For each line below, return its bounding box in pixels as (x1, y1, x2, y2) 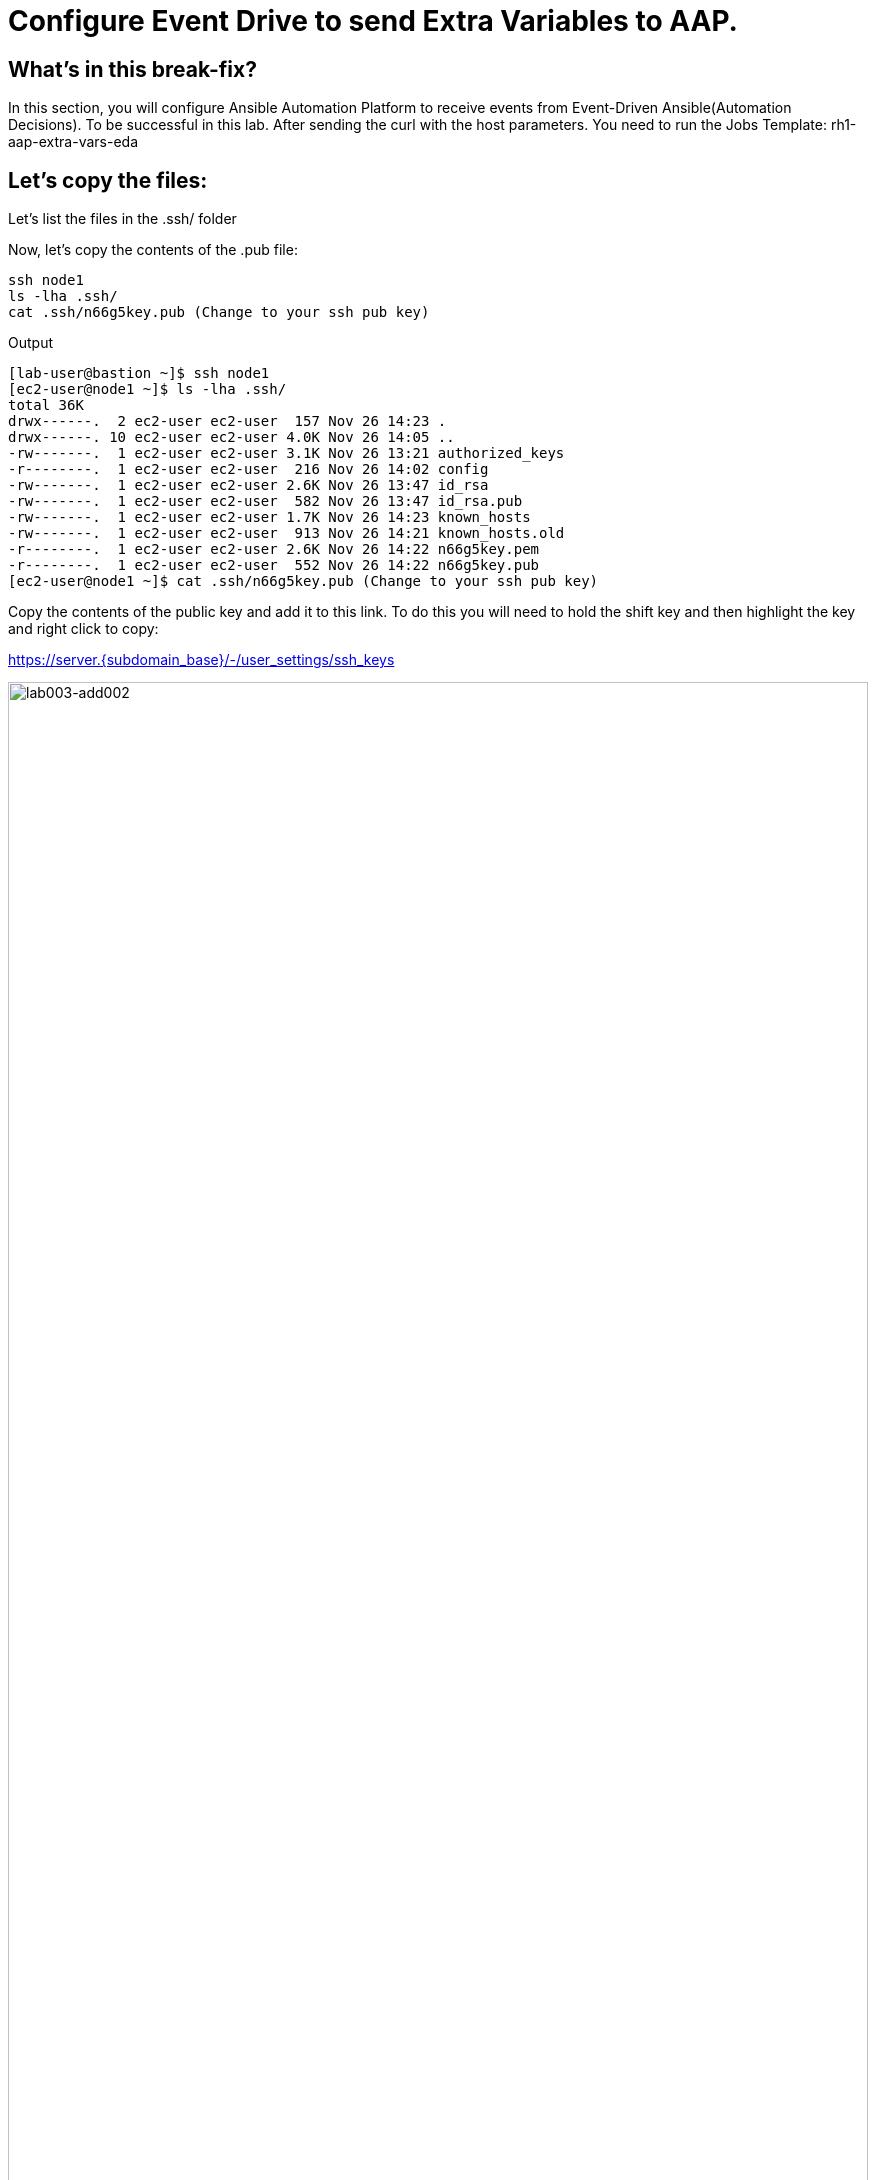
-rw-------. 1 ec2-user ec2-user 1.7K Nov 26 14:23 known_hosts (8, 509, 531, 526)
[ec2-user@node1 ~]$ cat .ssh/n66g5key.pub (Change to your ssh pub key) (8, 573, 599, 590)
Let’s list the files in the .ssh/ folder (8, 210, 237, 228)
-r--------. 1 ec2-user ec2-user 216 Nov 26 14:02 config (8, 461, 489, 478)
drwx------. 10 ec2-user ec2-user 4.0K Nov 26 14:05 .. (8, 429, 455, 446)
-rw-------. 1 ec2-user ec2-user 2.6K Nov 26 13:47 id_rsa (8, 477, 489, 494)
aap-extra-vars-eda (8, 133, 139, 151)
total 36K (8, 397, 84, 414)
